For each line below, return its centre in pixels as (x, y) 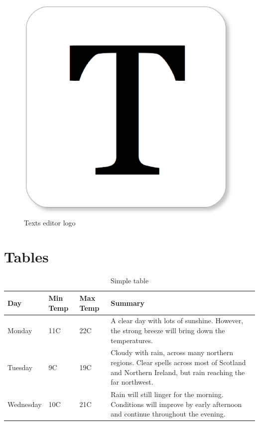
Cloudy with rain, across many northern (172, 352)
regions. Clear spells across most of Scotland (178, 362)
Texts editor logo (50, 222)
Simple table (129, 281)
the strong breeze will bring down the (168, 330)
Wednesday (25, 404)
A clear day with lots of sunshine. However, (177, 320)
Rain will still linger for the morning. (167, 394)
